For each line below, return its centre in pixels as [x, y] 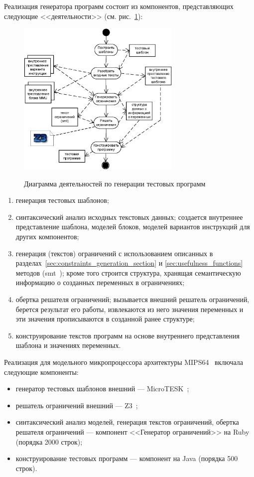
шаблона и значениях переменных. [68, 345]
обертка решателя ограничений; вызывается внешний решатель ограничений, [132, 299]
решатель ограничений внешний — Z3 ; [77, 405]
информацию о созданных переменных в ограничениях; [100, 282]
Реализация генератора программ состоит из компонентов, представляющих [119, 6]
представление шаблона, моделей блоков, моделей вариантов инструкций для [133, 227]
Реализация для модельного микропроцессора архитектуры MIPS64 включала [124, 362]
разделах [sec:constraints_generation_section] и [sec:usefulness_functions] [129, 263]
